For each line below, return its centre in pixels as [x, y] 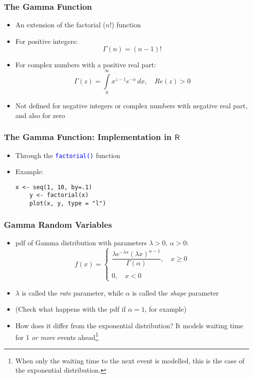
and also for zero [40, 115]
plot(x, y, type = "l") [68, 204]
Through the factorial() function [68, 155]
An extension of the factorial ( [61, 25]
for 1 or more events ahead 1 [57, 336]
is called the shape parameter [175, 292]
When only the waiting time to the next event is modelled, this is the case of [130, 360]
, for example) [166, 309]
